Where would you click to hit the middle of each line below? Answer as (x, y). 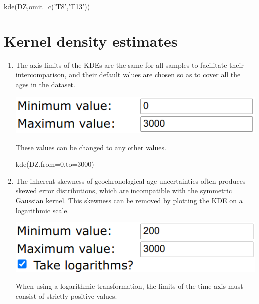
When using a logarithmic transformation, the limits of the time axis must (129, 285)
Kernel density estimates (91, 41)
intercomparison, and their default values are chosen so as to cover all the (128, 75)
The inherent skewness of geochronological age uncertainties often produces (130, 180)
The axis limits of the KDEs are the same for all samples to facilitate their (129, 65)
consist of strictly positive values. (66, 295)
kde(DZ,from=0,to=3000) (55, 164)
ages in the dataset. (45, 84)
